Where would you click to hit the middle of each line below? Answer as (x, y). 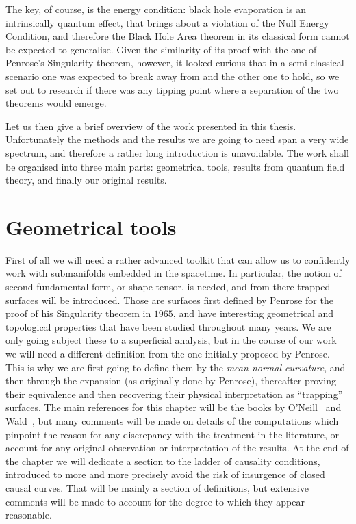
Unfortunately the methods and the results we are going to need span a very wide (177, 139)
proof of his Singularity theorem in (78, 313)
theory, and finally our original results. (86, 180)
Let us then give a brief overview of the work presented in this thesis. (151, 126)
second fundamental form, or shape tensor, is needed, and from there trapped (168, 287)
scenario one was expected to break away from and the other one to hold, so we (173, 76)
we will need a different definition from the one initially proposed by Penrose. (168, 353)
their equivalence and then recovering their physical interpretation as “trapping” (174, 394)
